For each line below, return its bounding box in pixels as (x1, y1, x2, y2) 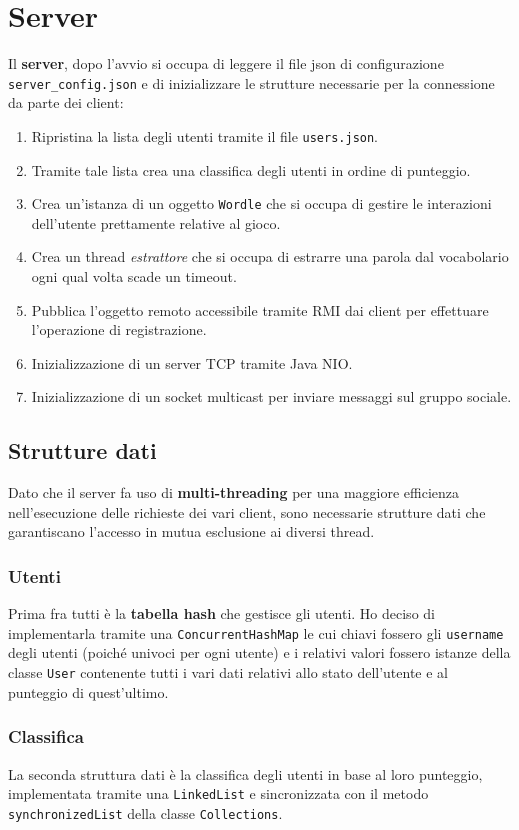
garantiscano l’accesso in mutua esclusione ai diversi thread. (8, 521, 375, 542)
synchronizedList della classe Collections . (8, 802, 283, 823)
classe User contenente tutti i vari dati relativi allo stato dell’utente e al (8, 662, 448, 683)
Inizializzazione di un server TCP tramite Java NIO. (31, 352, 353, 373)
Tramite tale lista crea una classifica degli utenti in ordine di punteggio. (31, 159, 471, 180)
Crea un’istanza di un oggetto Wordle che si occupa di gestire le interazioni (31, 193, 492, 214)
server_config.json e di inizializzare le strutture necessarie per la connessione (8, 72, 495, 93)
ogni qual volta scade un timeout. (31, 266, 237, 287)
